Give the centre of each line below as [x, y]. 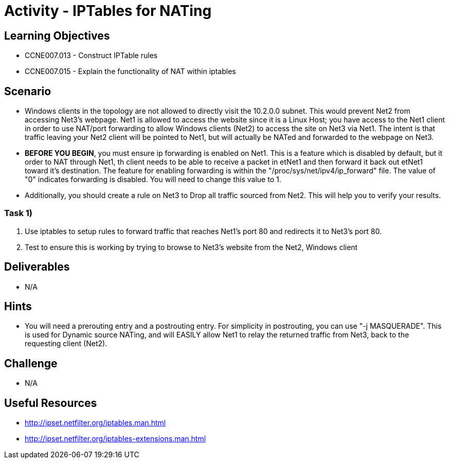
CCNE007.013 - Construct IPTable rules [91, 56]
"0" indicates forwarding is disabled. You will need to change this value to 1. [153, 180]
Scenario [28, 91]
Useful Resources [51, 403]
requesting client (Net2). [66, 344]
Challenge [31, 363]
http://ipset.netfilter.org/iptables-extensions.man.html [115, 439]
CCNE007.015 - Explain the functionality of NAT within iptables [130, 72]
